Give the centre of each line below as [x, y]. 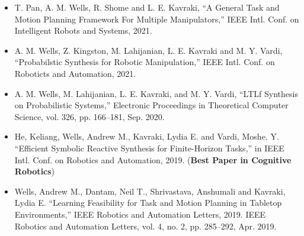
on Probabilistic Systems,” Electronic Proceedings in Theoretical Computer [151, 105]
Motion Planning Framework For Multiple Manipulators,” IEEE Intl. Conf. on [157, 19]
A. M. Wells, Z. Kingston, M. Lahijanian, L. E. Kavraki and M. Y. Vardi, [148, 50]
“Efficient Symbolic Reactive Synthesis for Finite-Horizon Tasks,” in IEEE [149, 148]
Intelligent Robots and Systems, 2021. [83, 30]
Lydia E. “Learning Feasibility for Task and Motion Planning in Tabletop [148, 203]
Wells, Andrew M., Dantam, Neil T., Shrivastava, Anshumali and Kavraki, [150, 191]
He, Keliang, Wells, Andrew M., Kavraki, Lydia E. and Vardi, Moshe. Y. [147, 136]
